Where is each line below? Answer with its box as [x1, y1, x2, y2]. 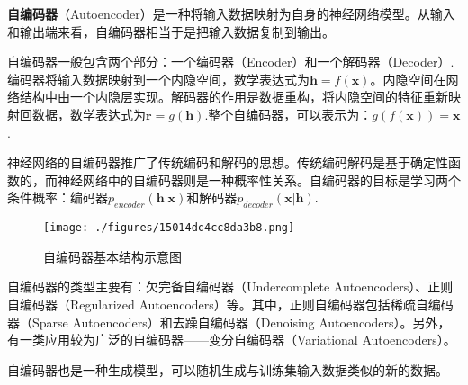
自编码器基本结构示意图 [43, 246, 182, 265]
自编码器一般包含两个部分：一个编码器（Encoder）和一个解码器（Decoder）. [7, 52, 454, 71]
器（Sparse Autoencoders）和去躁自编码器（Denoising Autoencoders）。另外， [7, 312, 451, 331]
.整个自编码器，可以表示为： [204, 104, 373, 123]
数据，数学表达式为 [31, 104, 146, 123]
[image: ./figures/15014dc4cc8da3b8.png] [43, 221, 295, 235]
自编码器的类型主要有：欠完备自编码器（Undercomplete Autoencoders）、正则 [7, 277, 454, 296]
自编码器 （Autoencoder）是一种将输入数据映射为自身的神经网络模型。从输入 [7, 4, 455, 22]
